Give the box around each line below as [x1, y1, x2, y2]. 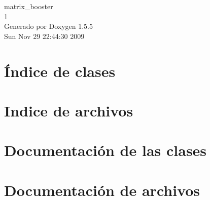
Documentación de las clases [4, 140, 207, 161]
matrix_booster [4, 1, 53, 11]
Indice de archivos [4, 100, 133, 121]
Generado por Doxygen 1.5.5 [4, 21, 93, 31]
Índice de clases [4, 60, 116, 81]
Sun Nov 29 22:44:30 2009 [4, 30, 85, 41]
